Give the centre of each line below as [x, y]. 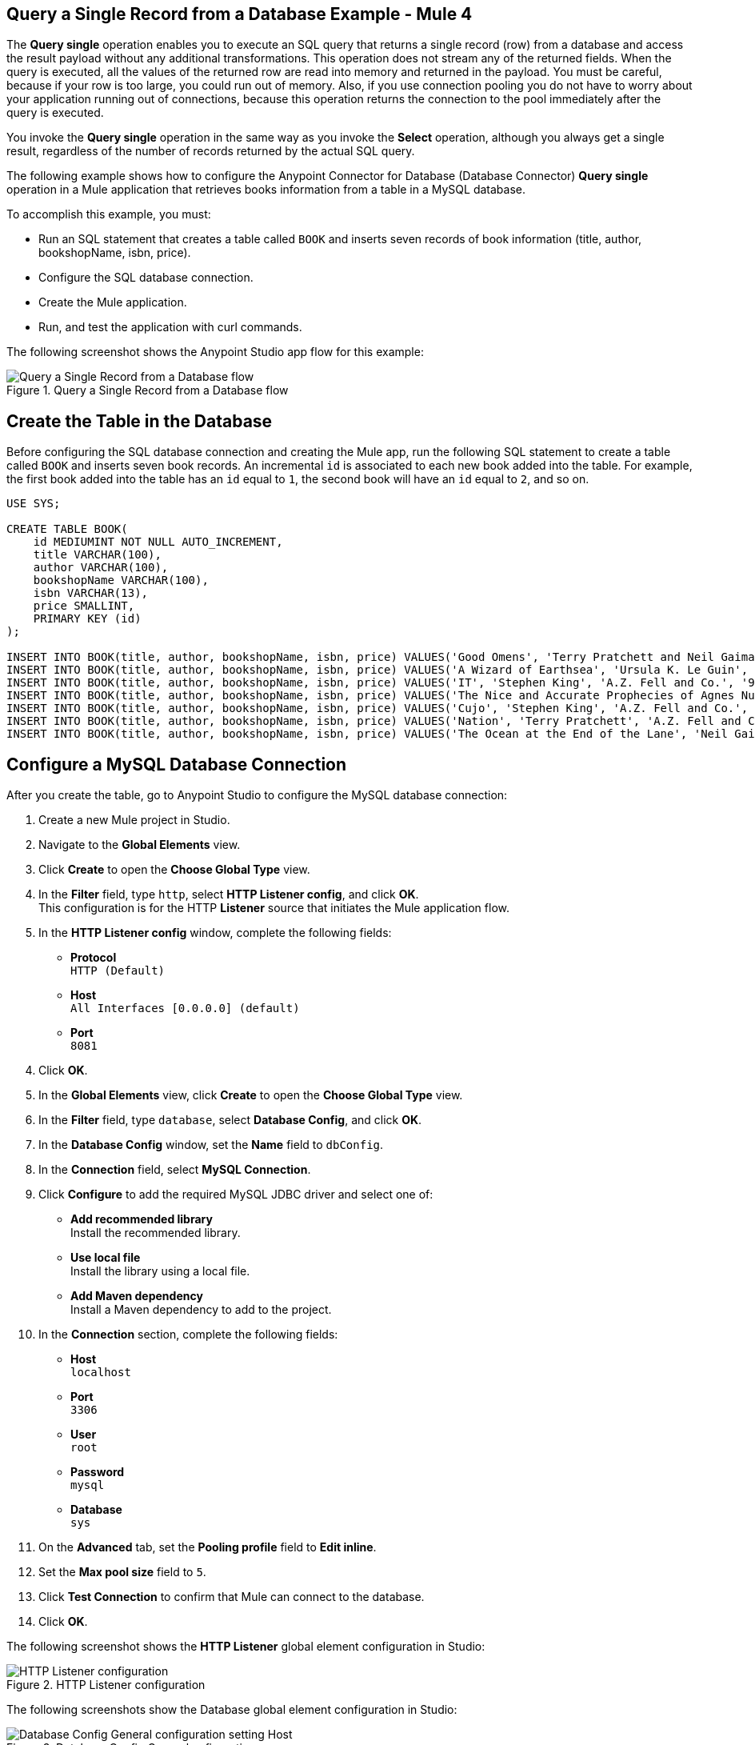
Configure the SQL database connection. [146, 278]
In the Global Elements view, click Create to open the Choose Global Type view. [251, 1095]
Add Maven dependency [137, 1296]
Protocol [94, 958]
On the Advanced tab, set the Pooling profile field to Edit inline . [208, 1547]
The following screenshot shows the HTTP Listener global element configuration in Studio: [246, 1647]
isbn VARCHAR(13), [91, 593]
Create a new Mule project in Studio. [134, 820]
